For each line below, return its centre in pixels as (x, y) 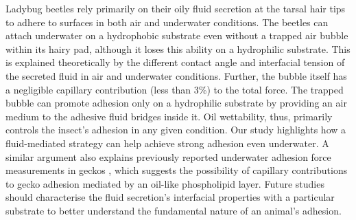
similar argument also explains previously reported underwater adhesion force (168, 156)
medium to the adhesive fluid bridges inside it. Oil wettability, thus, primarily (169, 116)
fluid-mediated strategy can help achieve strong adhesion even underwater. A (167, 143)
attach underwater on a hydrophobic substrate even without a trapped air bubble (177, 35)
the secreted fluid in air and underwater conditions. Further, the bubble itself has (176, 75)
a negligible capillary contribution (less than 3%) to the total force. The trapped (175, 89)
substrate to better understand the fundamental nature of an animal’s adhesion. (174, 210)
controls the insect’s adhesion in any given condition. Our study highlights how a (176, 130)
